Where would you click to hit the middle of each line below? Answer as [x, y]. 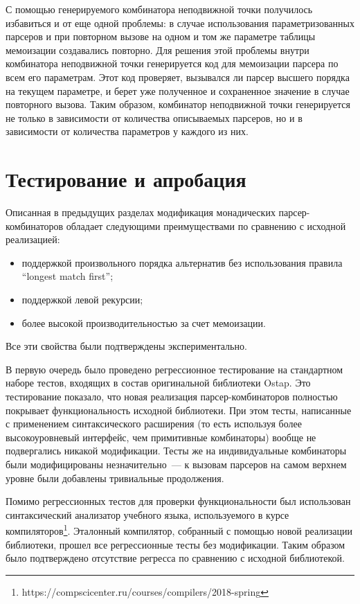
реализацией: [33, 239]
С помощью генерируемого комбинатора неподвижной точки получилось [159, 9]
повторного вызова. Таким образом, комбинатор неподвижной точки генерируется [178, 104]
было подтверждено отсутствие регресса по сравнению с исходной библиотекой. [175, 558]
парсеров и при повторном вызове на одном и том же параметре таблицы [161, 36]
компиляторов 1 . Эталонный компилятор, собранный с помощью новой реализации [179, 530]
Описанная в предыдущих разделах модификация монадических [141, 212]
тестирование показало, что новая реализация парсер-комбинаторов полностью [172, 396]
